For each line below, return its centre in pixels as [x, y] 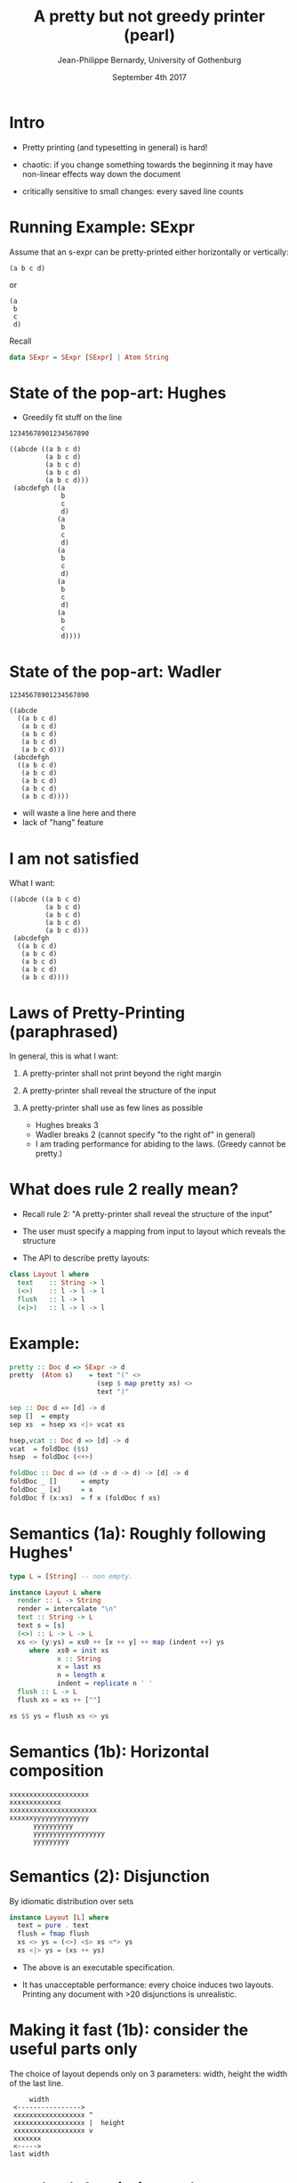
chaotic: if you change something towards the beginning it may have [147, 164]
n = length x [80, 1676]
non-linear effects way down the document [101, 174]
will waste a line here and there [79, 813]
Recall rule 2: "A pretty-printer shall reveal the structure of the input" [147, 1214]
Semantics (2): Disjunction [110, 1876]
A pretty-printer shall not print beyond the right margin [122, 1074]
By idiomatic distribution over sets [72, 1901]
